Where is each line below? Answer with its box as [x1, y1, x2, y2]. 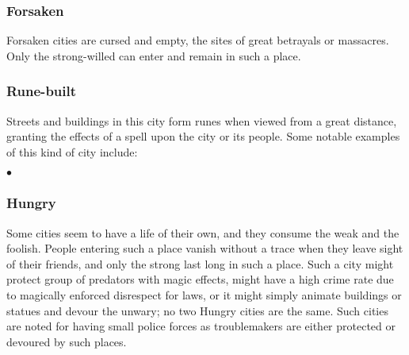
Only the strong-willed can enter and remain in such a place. [6, 47, 301, 64]
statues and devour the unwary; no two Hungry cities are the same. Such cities [6, 302, 388, 318]
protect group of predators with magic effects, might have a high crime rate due [6, 271, 394, 287]
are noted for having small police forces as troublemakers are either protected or [6, 318, 396, 334]
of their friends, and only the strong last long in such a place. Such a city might [6, 255, 394, 272]
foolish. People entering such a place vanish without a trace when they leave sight [6, 240, 403, 257]
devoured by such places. [6, 333, 127, 349]
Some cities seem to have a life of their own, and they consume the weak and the [6, 224, 399, 241]
